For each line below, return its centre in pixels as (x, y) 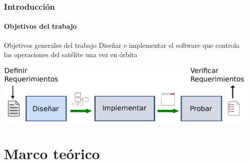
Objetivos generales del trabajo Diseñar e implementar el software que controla (122, 45)
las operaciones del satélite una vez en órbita (71, 54)
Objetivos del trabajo (40, 26)
